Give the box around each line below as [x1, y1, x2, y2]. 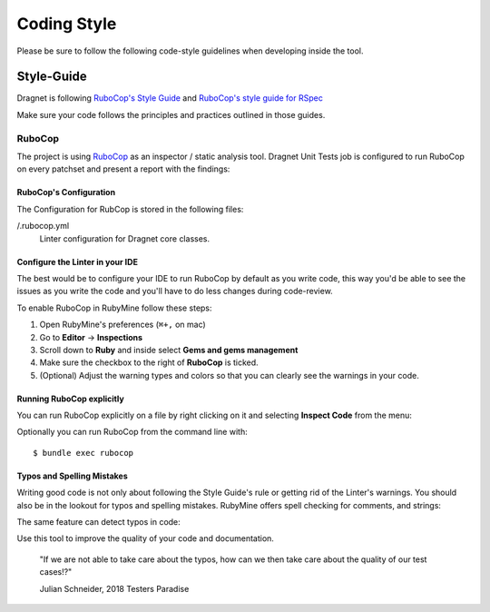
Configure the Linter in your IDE [16, 256, 138, 267]
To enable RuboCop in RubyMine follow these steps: [16, 302, 212, 313]
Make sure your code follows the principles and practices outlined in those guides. [16, 109, 326, 120]
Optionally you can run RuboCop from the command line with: [16, 427, 249, 438]
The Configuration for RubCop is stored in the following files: [16, 203, 244, 214]
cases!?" [39, 567, 73, 577]
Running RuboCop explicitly [16, 393, 124, 404]
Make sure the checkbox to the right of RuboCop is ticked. [39, 357, 259, 368]
